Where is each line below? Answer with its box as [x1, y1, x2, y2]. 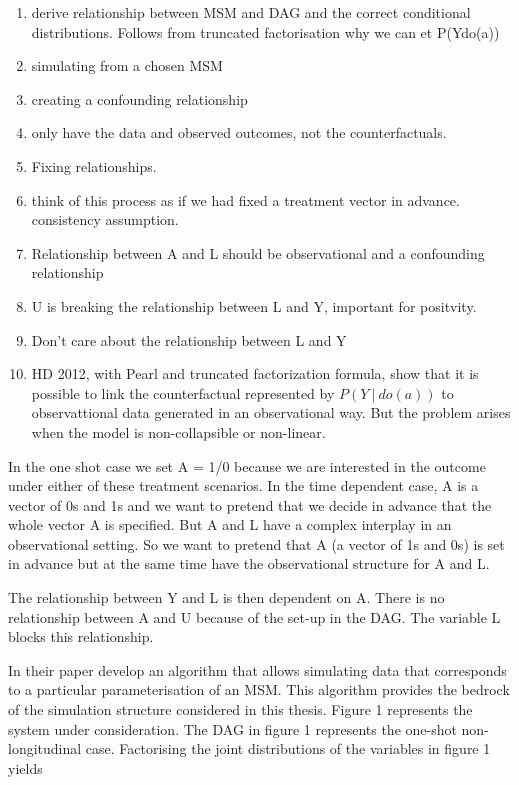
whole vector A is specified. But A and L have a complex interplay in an [8, 514, 452, 535]
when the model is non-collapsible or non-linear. [31, 421, 326, 442]
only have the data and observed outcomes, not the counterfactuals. [31, 122, 447, 143]
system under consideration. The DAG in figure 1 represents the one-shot [8, 718, 457, 739]
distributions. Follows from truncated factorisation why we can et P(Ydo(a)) [31, 21, 500, 42]
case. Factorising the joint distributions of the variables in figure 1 [85, 738, 491, 759]
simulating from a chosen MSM [31, 55, 223, 76]
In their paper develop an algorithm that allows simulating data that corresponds [8, 659, 507, 680]
